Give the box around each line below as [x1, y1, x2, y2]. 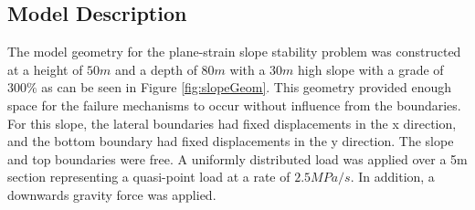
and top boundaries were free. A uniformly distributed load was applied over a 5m [7, 149, 468, 168]
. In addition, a [350, 167, 435, 186]
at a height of [7, 59, 83, 79]
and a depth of [115, 59, 197, 79]
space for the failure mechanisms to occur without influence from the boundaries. [7, 95, 461, 114]
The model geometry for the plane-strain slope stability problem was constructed [7, 42, 461, 61]
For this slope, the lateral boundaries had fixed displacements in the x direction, [7, 113, 457, 132]
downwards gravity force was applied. [7, 184, 216, 204]
